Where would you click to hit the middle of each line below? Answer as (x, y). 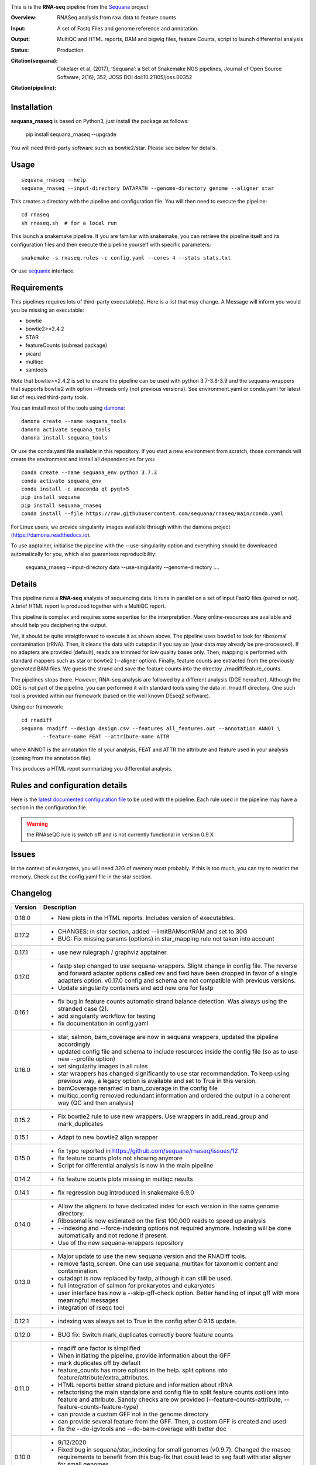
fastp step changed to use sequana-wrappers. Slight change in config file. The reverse (178, 966)
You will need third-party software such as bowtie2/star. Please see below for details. (114, 148)
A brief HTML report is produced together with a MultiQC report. (88, 606)
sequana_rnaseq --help (54, 180)
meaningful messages (88, 1300)
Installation (32, 107)
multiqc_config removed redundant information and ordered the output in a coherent (174, 1096)
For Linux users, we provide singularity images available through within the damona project (121, 527)
